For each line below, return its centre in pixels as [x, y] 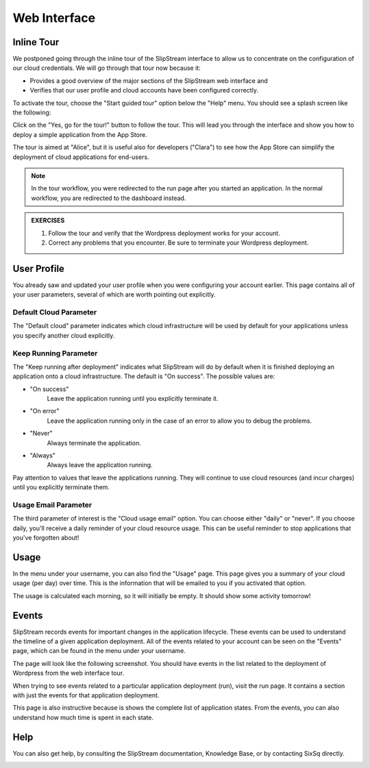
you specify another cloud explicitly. [64, 335]
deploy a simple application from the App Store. [80, 134]
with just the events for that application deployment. [86, 695]
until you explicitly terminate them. [61, 487]
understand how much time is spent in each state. [83, 717]
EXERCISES [48, 221]
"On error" [45, 411]
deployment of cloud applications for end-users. [81, 157]
